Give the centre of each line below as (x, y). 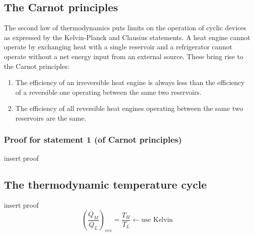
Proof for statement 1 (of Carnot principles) (93, 139)
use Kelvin (157, 220)
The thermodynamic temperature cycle (105, 184)
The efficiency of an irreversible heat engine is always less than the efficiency (130, 82)
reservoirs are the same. (51, 118)
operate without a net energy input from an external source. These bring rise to (124, 56)
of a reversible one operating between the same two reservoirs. (108, 92)
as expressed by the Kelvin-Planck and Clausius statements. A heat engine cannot (127, 37)
